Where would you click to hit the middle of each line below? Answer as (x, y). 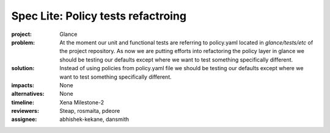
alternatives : (28, 94)
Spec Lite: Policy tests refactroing (99, 16)
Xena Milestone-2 (82, 102)
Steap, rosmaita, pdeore (90, 111)
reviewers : (25, 111)
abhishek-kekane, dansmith (94, 120)
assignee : (24, 120)
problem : (23, 42)
